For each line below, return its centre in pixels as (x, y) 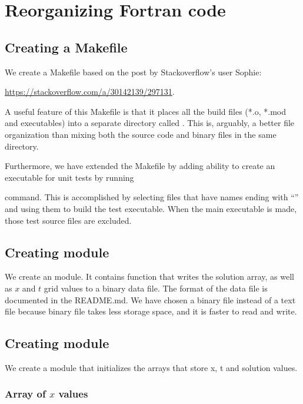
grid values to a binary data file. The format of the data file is (156, 288)
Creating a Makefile (66, 47)
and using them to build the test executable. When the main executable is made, (151, 208)
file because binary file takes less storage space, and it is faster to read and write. (151, 311)
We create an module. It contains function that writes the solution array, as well (150, 276)
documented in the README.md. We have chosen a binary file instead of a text (150, 299)
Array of (25, 394)
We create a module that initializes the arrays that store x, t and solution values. (151, 367)
